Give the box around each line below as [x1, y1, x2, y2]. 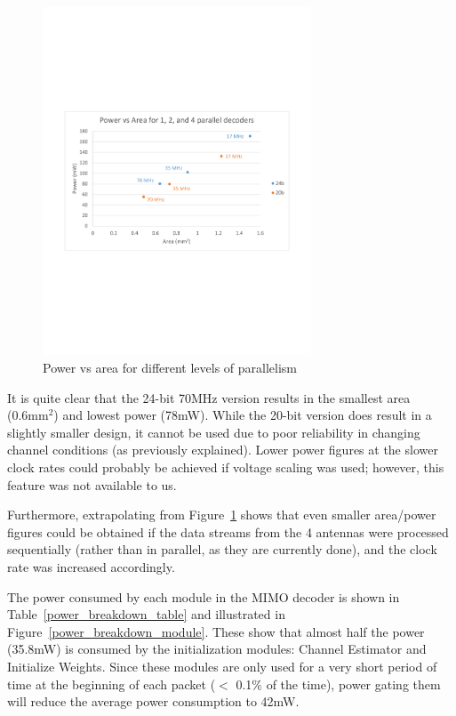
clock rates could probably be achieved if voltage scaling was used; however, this [7, 457, 444, 476]
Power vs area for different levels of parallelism [43, 358, 298, 377]
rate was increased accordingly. [7, 557, 175, 575]
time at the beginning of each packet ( [7, 674, 216, 693]
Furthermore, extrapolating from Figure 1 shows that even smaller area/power [7, 505, 436, 524]
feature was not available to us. [7, 475, 177, 494]
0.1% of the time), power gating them [236, 674, 441, 693]
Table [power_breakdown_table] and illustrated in [7, 605, 285, 623]
